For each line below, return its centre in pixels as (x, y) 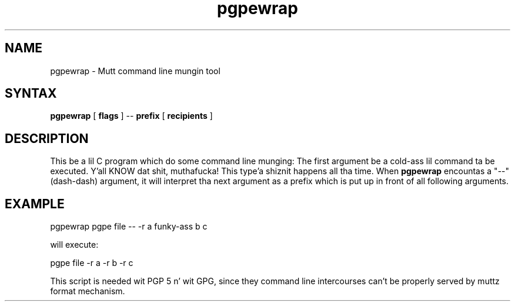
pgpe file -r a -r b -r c (92, 263)
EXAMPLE (35, 204)
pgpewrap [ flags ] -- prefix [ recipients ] (131, 116)
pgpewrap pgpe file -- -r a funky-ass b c (129, 227)
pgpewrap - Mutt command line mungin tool (135, 71)
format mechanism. (88, 291)
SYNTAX (31, 94)
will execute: (74, 245)
